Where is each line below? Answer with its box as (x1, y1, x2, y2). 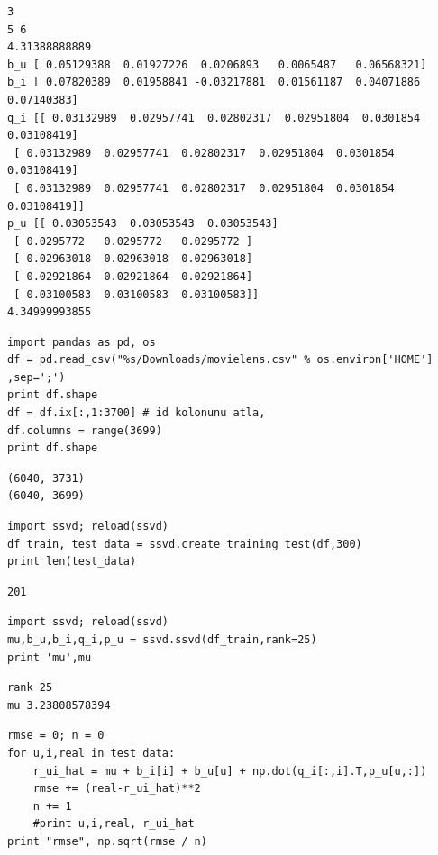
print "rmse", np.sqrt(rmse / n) (7, 834, 207, 848)
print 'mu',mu (7, 650, 92, 664)
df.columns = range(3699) (7, 423, 162, 437)
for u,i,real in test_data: (7, 746, 176, 759)
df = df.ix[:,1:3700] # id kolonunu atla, (7, 406, 266, 420)
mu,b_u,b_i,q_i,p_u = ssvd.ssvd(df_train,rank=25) (7, 633, 317, 646)
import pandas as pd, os (7, 335, 156, 349)
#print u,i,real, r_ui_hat (32, 817, 195, 831)
